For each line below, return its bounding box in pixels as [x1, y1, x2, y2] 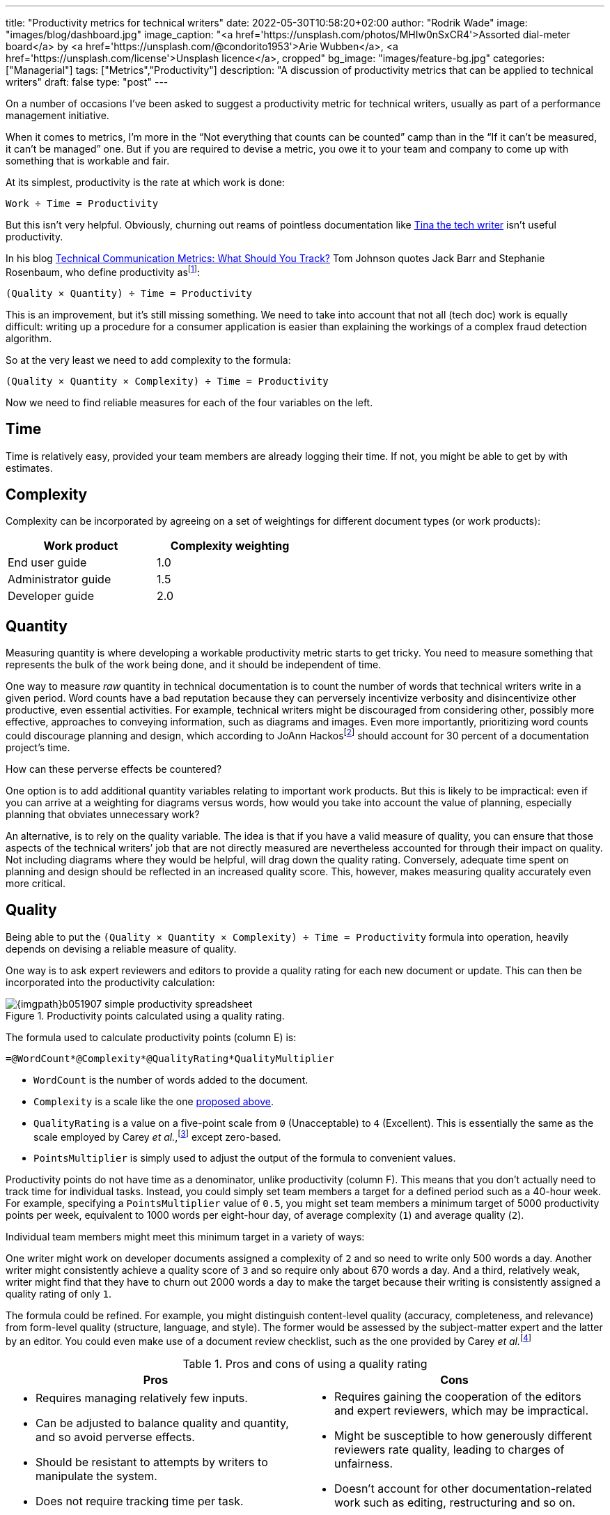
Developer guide [8, 589, 94, 603]
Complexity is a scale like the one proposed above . [33, 1095, 274, 1107]
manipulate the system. [36, 1469, 157, 1483]
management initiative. [6, 109, 109, 121]
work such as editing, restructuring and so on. [334, 1495, 576, 1509]
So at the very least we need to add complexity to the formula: [6, 353, 291, 366]
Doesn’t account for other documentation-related [334, 1482, 593, 1495]
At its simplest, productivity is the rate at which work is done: [6, 176, 285, 188]
